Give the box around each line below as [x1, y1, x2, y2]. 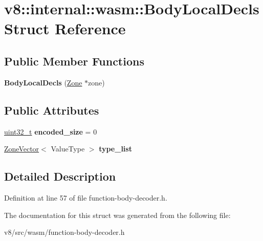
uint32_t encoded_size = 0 [4, 126, 97, 137]
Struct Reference [4, 18, 126, 39]
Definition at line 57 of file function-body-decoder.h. [4, 192, 167, 203]
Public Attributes [4, 102, 99, 118]
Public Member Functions [4, 53, 144, 69]
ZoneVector [4, 143, 39, 154]
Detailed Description [4, 168, 116, 184]
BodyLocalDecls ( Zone [4, 77, 82, 87]
